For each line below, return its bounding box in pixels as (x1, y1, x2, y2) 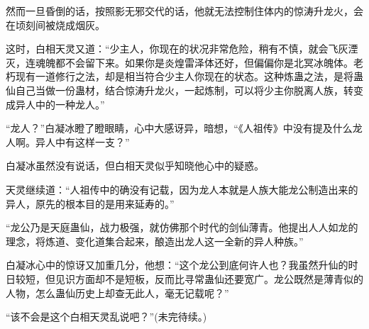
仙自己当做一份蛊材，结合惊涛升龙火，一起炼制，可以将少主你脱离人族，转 (6, 82, 353, 97)
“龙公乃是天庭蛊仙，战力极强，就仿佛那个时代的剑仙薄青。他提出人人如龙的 (6, 220, 358, 235)
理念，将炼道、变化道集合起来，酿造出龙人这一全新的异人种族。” (6, 233, 304, 248)
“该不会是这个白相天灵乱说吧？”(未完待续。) (6, 309, 207, 324)
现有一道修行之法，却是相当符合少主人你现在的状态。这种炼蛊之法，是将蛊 (15, 69, 363, 84)
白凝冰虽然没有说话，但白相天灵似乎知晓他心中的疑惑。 (6, 158, 264, 173)
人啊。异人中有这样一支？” (6, 134, 130, 149)
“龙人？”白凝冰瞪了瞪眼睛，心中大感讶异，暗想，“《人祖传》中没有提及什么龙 (6, 121, 363, 135)
